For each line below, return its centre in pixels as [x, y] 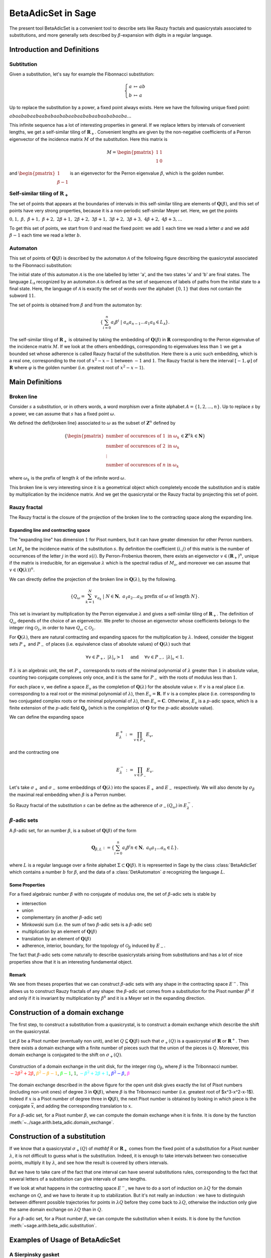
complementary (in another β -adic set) [62, 917]
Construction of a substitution [57, 1136]
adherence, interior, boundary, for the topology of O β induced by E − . [94, 946]
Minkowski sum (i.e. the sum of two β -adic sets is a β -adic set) [87, 924]
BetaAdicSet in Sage [53, 13]
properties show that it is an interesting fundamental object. [71, 962]
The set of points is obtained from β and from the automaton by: [76, 305]
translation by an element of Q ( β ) [56, 938]
